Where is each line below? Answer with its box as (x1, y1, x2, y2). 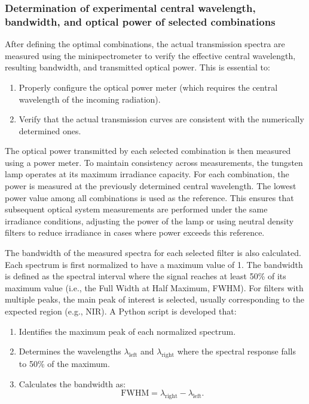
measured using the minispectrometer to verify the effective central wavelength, (5, 49, 296, 61)
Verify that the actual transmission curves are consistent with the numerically (19, 113, 304, 125)
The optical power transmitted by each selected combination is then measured (5, 144, 291, 157)
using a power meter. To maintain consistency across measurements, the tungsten (5, 156, 303, 168)
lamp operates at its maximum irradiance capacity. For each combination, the (5, 168, 289, 180)
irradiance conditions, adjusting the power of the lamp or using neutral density (5, 214, 294, 227)
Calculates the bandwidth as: (19, 377, 126, 390)
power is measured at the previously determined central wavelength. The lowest (5, 180, 296, 192)
